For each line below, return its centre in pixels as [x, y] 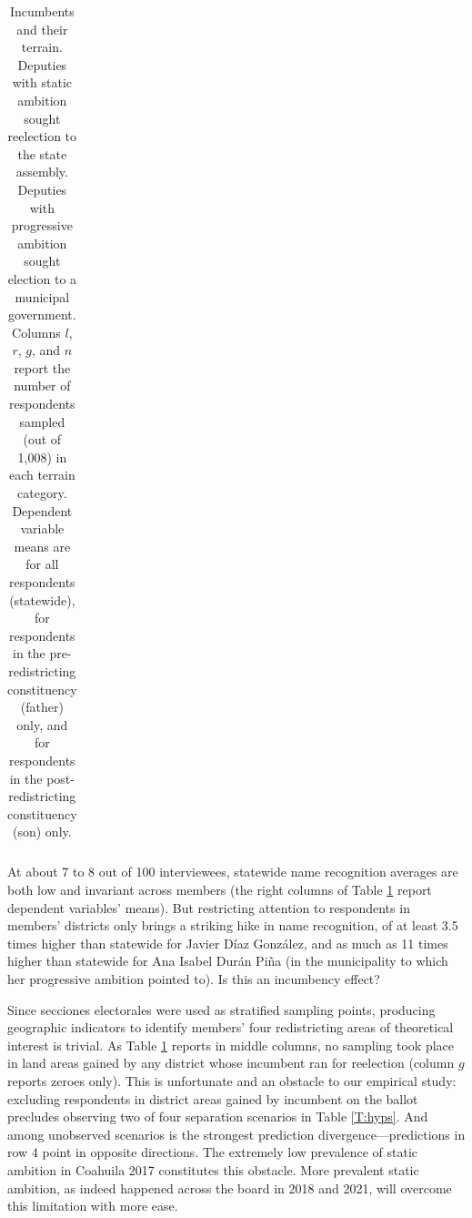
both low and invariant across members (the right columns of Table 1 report [220, 889]
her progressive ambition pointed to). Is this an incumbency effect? [194, 978]
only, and [42, 724]
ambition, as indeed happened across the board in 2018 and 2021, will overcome [230, 1188]
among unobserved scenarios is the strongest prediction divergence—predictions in [236, 1134]
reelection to [42, 136]
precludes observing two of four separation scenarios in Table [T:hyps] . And [218, 1116]
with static [42, 82]
